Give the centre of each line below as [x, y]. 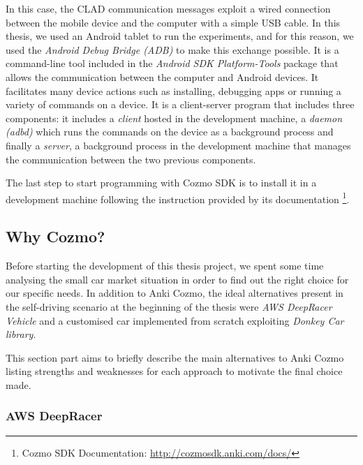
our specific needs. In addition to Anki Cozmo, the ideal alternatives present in [175, 293]
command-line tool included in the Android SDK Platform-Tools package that [172, 63]
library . [21, 334]
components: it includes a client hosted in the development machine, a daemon [174, 118]
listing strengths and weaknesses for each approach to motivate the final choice [174, 371]
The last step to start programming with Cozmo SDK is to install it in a [161, 183]
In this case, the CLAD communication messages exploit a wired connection [168, 8]
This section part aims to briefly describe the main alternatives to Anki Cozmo [175, 357]
